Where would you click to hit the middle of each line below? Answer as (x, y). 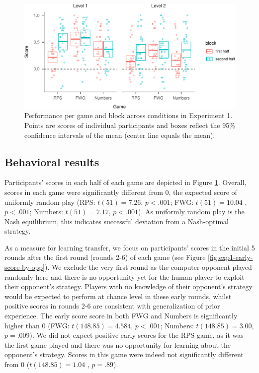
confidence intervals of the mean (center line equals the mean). (120, 135)
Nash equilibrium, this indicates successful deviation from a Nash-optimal (117, 221)
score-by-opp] (25, 267)
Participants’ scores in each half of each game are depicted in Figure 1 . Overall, (126, 182)
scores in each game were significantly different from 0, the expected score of (121, 192)
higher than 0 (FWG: (37, 325)
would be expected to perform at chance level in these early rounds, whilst (118, 296)
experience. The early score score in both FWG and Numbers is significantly (121, 316)
